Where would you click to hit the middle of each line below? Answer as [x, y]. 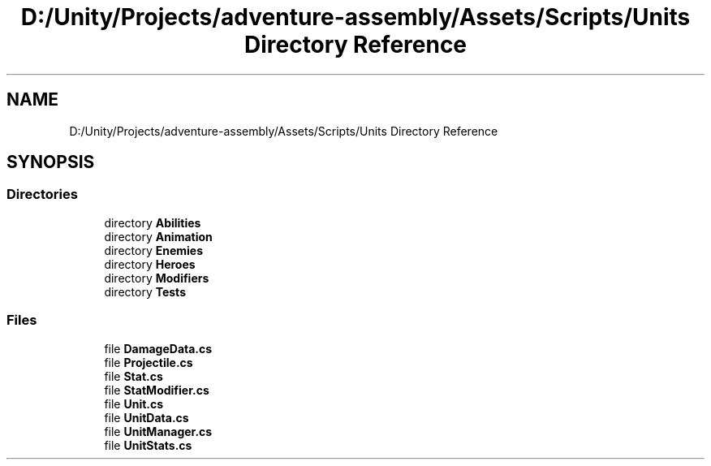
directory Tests [145, 291]
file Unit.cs [134, 403]
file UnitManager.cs [158, 431]
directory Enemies [153, 250]
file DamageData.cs [158, 348]
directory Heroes [150, 264]
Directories [42, 194]
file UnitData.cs [147, 417]
